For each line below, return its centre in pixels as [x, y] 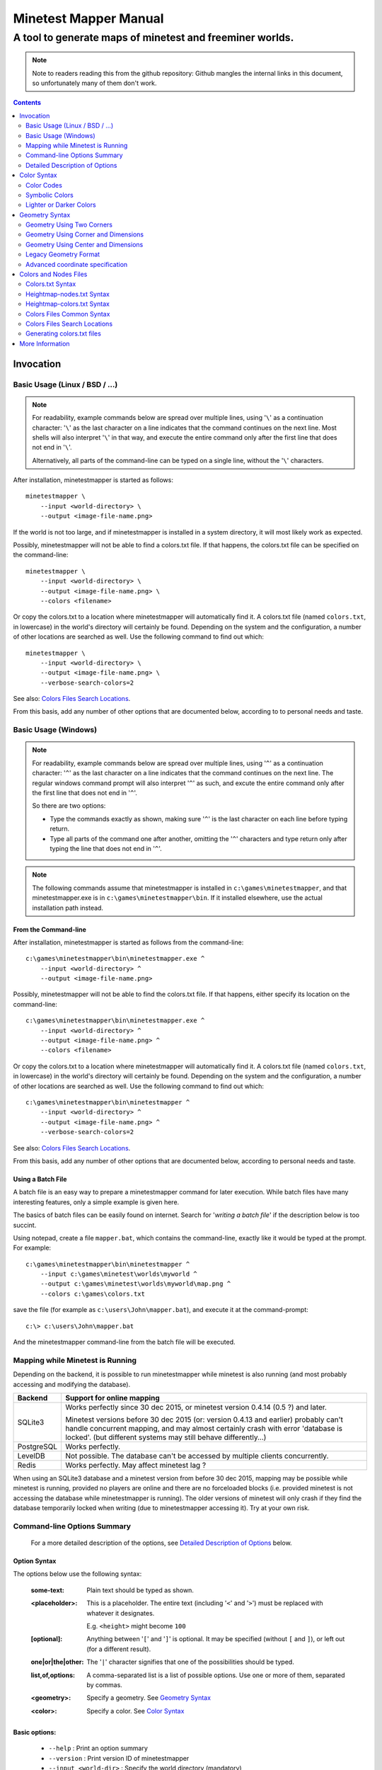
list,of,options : [53, 1675]
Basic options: [35, 1732]
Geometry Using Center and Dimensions [85, 244]
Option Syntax [35, 1561]
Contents [27, 103]
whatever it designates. [121, 1613]
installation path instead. [68, 908]
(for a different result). [119, 1649]
